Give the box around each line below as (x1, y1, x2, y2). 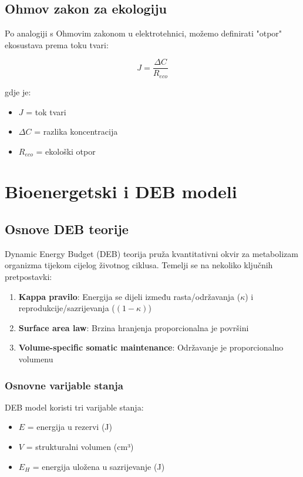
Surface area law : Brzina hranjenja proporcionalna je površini (18, 321, 249, 333)
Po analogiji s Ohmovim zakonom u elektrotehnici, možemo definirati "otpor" (5, 27, 282, 39)
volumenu (18, 353, 53, 365)
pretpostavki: (5, 271, 52, 283)
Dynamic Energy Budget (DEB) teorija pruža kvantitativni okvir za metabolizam (5, 247, 298, 259)
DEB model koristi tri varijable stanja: (5, 401, 144, 413)
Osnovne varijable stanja (5, 378, 123, 392)
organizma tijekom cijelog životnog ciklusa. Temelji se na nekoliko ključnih (5, 259, 273, 271)
